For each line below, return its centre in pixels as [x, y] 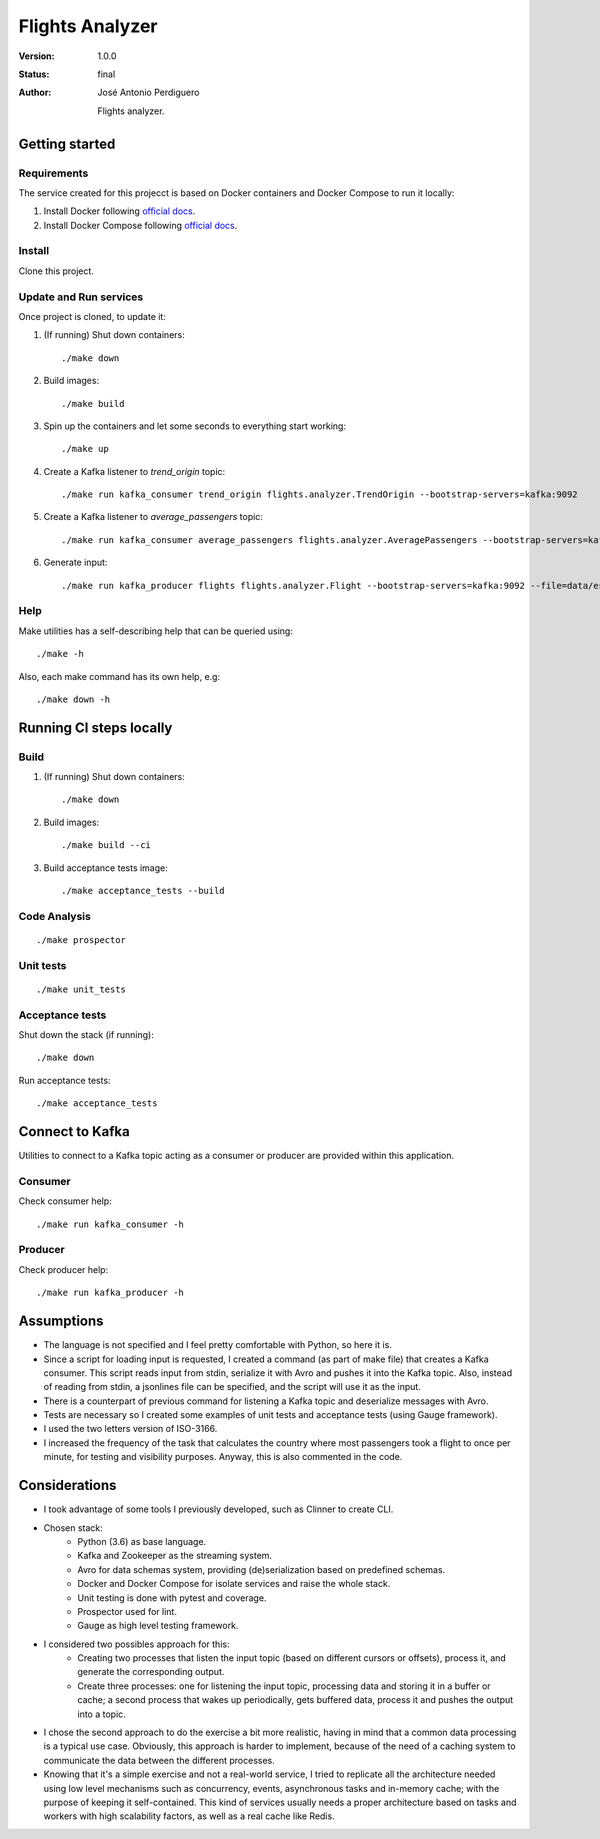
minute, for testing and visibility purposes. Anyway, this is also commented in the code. [223, 1457]
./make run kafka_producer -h [110, 1293]
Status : [34, 74]
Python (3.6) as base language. [142, 1541]
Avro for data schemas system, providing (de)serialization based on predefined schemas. [261, 1569]
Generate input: [75, 562]
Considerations [67, 1485]
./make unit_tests [81, 989]
